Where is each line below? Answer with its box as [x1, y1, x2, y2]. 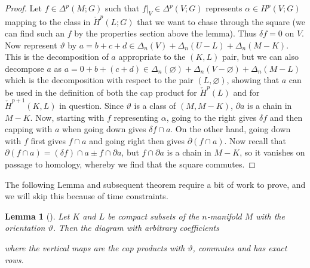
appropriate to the [118, 50, 186, 63]
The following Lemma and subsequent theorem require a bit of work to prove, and [5, 178, 306, 190]
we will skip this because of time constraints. [5, 190, 168, 202]
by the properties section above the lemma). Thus [74, 27, 257, 39]
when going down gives [62, 123, 146, 135]
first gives [30, 134, 66, 147]
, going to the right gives [166, 111, 257, 123]
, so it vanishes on [240, 146, 305, 159]
